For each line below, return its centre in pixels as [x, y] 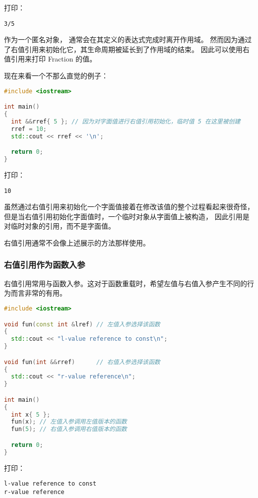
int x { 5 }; [31, 414]
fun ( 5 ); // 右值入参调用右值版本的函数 [69, 429]
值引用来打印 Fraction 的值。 [50, 59]
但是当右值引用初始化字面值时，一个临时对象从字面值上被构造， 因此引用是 [127, 216]
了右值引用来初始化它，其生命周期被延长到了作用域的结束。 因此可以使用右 [127, 49]
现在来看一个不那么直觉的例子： [56, 76]
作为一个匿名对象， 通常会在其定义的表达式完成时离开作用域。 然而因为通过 [128, 39]
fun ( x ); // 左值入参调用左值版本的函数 [69, 422]
